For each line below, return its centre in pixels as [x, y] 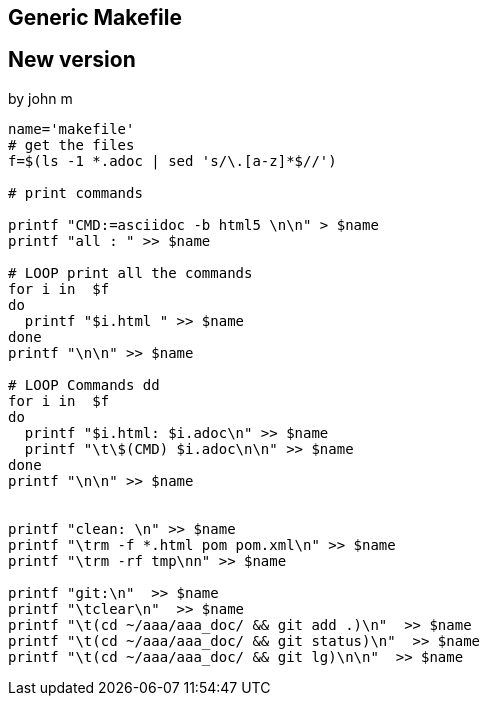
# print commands [75, 192]
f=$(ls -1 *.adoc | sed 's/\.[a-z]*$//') [172, 160]
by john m [40, 98]
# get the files [71, 144]
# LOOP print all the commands [130, 272]
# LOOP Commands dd [84, 384]
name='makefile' [71, 128]
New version [72, 60]
